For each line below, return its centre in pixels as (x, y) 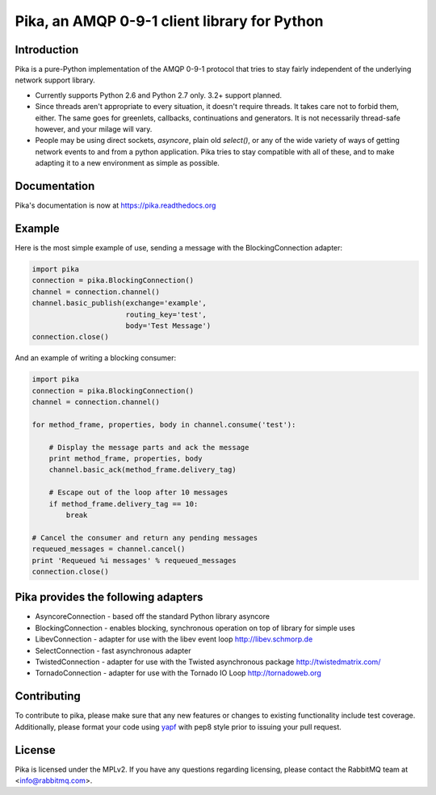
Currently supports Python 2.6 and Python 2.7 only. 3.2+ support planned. (159, 95)
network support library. (55, 80)
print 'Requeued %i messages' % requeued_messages (134, 560)
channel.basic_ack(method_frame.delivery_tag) (143, 470)
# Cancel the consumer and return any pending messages (145, 538)
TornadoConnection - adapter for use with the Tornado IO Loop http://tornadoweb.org (178, 673)
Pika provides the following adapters (109, 597)
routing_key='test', (166, 314)
